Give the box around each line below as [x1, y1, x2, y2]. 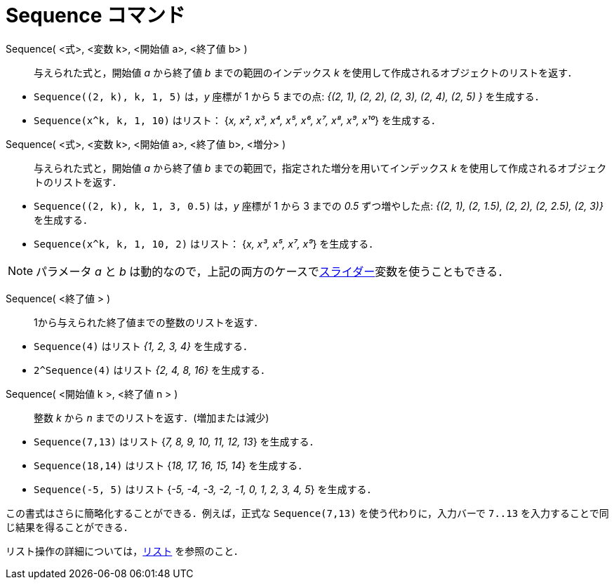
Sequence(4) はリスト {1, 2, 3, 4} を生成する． [34, 339, 253, 352]
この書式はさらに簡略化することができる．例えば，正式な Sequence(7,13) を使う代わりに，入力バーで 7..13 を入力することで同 [6, 506, 609, 519]
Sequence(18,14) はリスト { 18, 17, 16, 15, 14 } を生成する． [34, 459, 308, 471]
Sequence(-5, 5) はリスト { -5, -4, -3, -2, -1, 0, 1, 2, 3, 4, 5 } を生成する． [34, 483, 377, 495]
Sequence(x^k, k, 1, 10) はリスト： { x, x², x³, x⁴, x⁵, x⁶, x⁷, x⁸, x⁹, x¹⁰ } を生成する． [34, 114, 441, 126]
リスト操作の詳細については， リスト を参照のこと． [6, 544, 243, 557]
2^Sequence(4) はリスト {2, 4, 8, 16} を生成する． [34, 363, 271, 376]
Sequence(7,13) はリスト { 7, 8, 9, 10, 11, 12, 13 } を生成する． [34, 435, 319, 448]
